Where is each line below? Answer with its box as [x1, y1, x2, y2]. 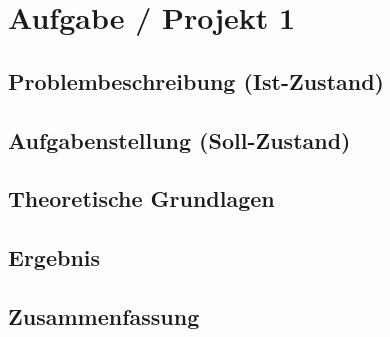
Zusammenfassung [8, 300, 200, 331]
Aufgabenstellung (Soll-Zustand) [8, 124, 351, 155]
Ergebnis [8, 242, 101, 273]
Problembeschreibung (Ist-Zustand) [8, 65, 385, 96]
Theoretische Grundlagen [8, 183, 275, 214]
